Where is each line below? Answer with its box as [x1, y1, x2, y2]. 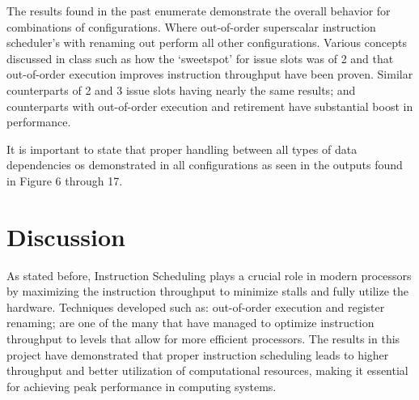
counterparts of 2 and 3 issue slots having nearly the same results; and [6, 81, 356, 98]
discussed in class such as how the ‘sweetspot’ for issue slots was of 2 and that [6, 49, 394, 66]
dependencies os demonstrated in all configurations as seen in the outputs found [6, 156, 403, 173]
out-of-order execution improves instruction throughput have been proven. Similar [6, 66, 413, 83]
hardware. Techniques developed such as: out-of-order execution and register [6, 298, 385, 315]
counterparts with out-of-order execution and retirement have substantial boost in [6, 97, 413, 114]
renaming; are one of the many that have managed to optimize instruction [6, 314, 375, 331]
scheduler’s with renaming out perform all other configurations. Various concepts [6, 34, 407, 51]
